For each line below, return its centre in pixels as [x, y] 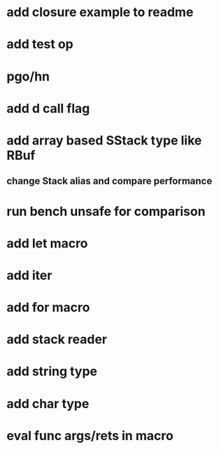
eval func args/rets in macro [90, 436]
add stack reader [57, 340]
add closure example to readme [100, 12]
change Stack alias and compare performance [109, 181]
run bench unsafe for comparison [106, 211]
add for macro [48, 307]
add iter [29, 275]
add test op [40, 45]
